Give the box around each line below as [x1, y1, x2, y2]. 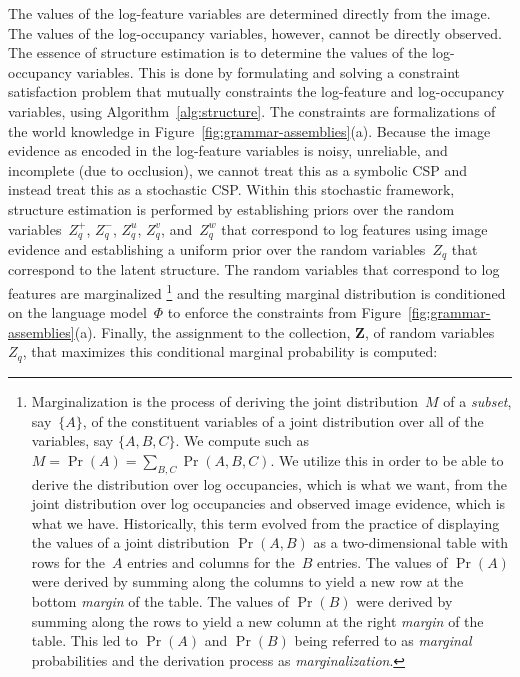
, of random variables [364, 321, 495, 342]
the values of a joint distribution [31, 532, 230, 553]
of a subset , [443, 390, 512, 411]
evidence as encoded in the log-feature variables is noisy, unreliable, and [8, 140, 448, 161]
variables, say [31, 430, 114, 451]
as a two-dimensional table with [313, 532, 509, 553]
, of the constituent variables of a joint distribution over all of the [82, 410, 484, 431]
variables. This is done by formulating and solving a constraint [76, 61, 461, 82]
